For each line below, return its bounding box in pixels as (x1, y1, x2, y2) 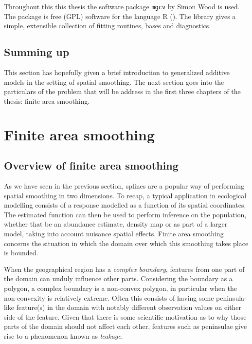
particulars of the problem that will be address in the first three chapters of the (4, 86, 241, 96)
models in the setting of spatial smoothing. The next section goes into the (4, 76, 224, 87)
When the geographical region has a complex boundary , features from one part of (4, 264, 245, 274)
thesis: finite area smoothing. (4, 96, 90, 106)
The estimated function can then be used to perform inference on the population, (4, 209, 247, 219)
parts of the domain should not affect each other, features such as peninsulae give (4, 321, 247, 331)
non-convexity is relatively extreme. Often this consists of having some (4, 292, 214, 303)
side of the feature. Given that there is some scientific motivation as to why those (4, 311, 247, 322)
